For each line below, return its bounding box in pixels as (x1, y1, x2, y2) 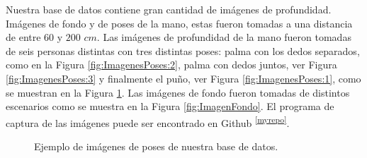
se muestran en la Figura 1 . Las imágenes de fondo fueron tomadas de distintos (6, 85, 350, 99)
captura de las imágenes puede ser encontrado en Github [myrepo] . (6, 113, 290, 130)
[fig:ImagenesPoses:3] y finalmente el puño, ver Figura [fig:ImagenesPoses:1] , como (6, 71, 361, 85)
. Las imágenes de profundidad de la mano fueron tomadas (96, 30, 351, 44)
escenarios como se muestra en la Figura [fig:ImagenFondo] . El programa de (6, 99, 334, 114)
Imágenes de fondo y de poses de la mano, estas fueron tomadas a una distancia (6, 16, 353, 30)
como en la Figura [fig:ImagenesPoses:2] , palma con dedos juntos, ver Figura (6, 57, 337, 72)
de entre (6, 30, 41, 44)
